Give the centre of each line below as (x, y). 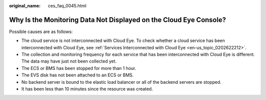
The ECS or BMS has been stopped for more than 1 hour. (79, 68)
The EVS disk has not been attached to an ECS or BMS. (78, 75)
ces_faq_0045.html (67, 6)
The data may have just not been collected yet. (69, 61)
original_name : (25, 6)
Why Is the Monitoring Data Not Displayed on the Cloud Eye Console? (117, 20)
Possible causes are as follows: (41, 32)
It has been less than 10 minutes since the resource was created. (87, 89)
